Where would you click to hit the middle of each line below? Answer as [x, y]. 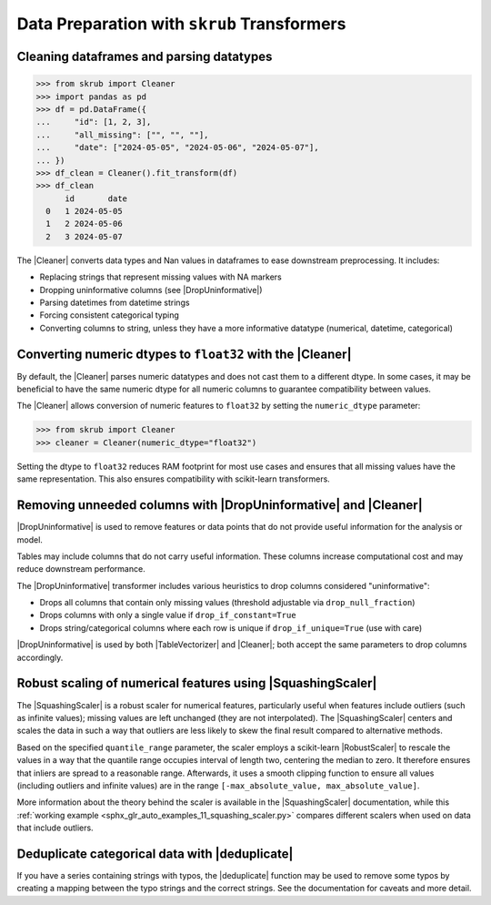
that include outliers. [55, 828]
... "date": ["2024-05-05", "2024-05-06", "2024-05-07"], [177, 147]
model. [30, 539]
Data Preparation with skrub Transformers [181, 24]
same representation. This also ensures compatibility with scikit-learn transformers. [174, 479]
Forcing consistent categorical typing [109, 315]
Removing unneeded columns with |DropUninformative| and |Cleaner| [220, 505]
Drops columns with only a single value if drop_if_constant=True [168, 615]
